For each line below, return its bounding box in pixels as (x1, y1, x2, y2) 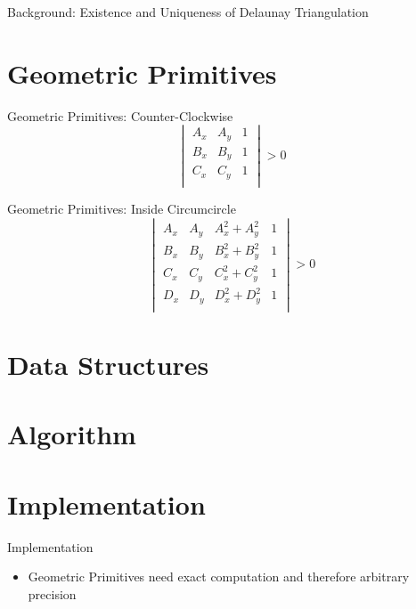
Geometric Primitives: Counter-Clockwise (7, 106, 233, 125)
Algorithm (7, 416, 136, 452)
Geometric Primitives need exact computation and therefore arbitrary (28, 567, 410, 586)
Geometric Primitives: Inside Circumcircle (7, 199, 236, 217)
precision (28, 584, 77, 603)
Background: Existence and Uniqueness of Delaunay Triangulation (7, 3, 369, 20)
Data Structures (7, 345, 209, 382)
